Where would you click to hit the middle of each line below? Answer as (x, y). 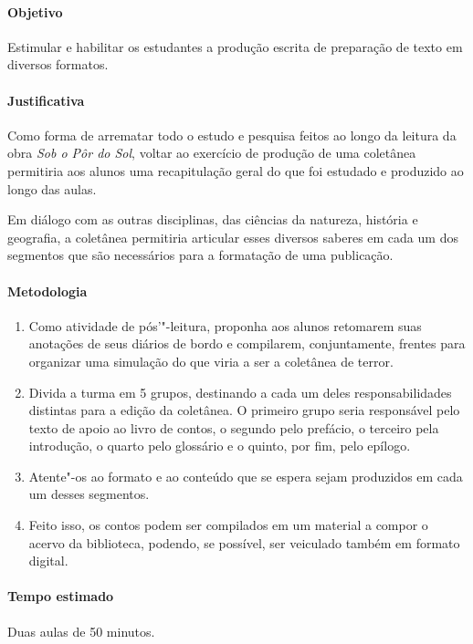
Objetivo (35, 11)
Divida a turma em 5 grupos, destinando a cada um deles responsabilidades (240, 392)
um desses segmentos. (89, 494)
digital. (48, 561)
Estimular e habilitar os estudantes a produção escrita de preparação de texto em (235, 46)
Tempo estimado (61, 596)
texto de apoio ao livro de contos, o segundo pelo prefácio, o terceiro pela (234, 427)
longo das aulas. (52, 188)
